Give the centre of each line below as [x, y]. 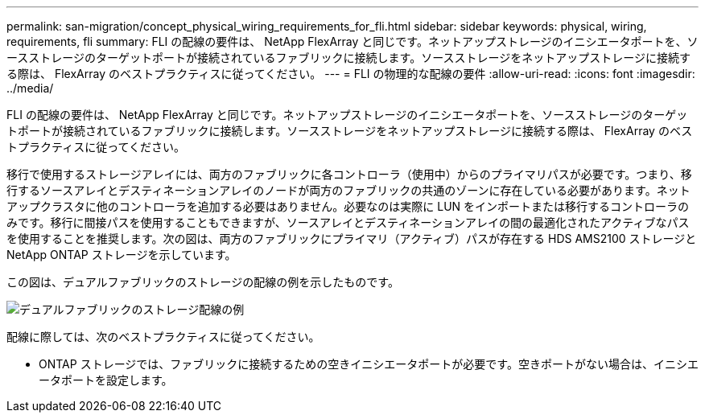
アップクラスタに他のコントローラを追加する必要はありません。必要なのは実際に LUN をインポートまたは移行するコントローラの [348, 206]
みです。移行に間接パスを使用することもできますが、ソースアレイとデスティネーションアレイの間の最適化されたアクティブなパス [348, 222]
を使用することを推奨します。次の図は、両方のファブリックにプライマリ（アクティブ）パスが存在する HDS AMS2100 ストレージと [352, 238]
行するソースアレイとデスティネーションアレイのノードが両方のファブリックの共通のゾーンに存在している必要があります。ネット [348, 190]
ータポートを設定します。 [106, 380]
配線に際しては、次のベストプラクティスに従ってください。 [163, 337]
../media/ [30, 88]
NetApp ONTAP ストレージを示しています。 [122, 255]
